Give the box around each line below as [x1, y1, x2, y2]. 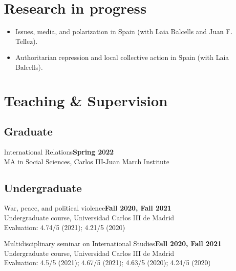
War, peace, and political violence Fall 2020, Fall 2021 [4, 203, 172, 213]
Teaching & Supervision [4, 90, 168, 110]
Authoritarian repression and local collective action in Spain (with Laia [15, 52, 229, 62]
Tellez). [15, 36, 38, 46]
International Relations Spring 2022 [4, 147, 114, 157]
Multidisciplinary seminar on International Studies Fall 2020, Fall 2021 [4, 238, 222, 249]
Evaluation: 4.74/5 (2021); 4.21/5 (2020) [4, 222, 125, 232]
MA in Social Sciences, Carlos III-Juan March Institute [4, 156, 170, 166]
